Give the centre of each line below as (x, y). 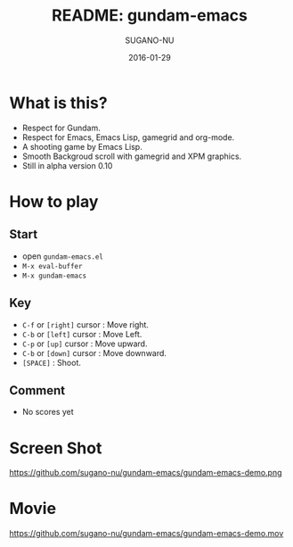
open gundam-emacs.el (63, 256)
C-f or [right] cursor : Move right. (85, 324)
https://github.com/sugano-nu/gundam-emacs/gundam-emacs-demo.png (146, 473)
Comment (37, 390)
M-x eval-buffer (52, 266)
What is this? (59, 103)
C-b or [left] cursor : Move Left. (82, 334)
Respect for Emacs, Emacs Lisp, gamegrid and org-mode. (128, 137)
